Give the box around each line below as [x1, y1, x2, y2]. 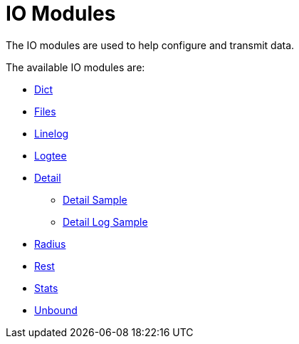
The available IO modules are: [6, 61, 145, 73]
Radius [34, 237, 66, 250]
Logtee [34, 149, 67, 162]
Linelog [34, 127, 69, 140]
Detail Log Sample [63, 215, 148, 228]
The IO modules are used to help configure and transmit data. [6, 38, 295, 51]
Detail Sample [63, 193, 127, 206]
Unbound [34, 303, 78, 316]
